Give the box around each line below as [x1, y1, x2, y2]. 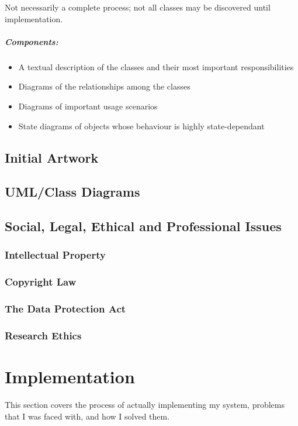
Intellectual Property [5, 248, 106, 262]
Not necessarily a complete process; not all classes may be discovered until [5, 1, 271, 13]
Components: [5, 35, 58, 47]
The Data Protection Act [5, 301, 126, 316]
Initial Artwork [5, 148, 99, 166]
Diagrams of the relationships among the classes [18, 80, 190, 92]
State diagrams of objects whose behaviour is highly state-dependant [18, 119, 265, 132]
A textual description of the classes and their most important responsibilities [18, 60, 294, 73]
